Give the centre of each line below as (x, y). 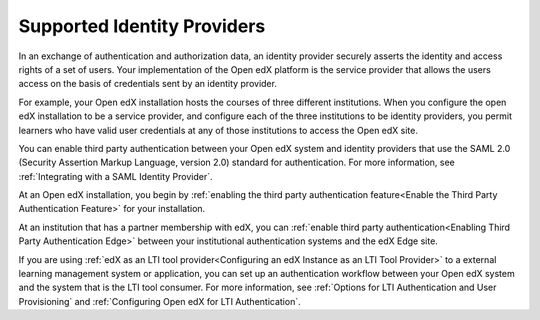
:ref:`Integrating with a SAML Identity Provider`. (115, 176)
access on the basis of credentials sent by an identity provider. (147, 84)
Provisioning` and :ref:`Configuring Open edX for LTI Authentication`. (159, 301)
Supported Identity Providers (142, 26)
